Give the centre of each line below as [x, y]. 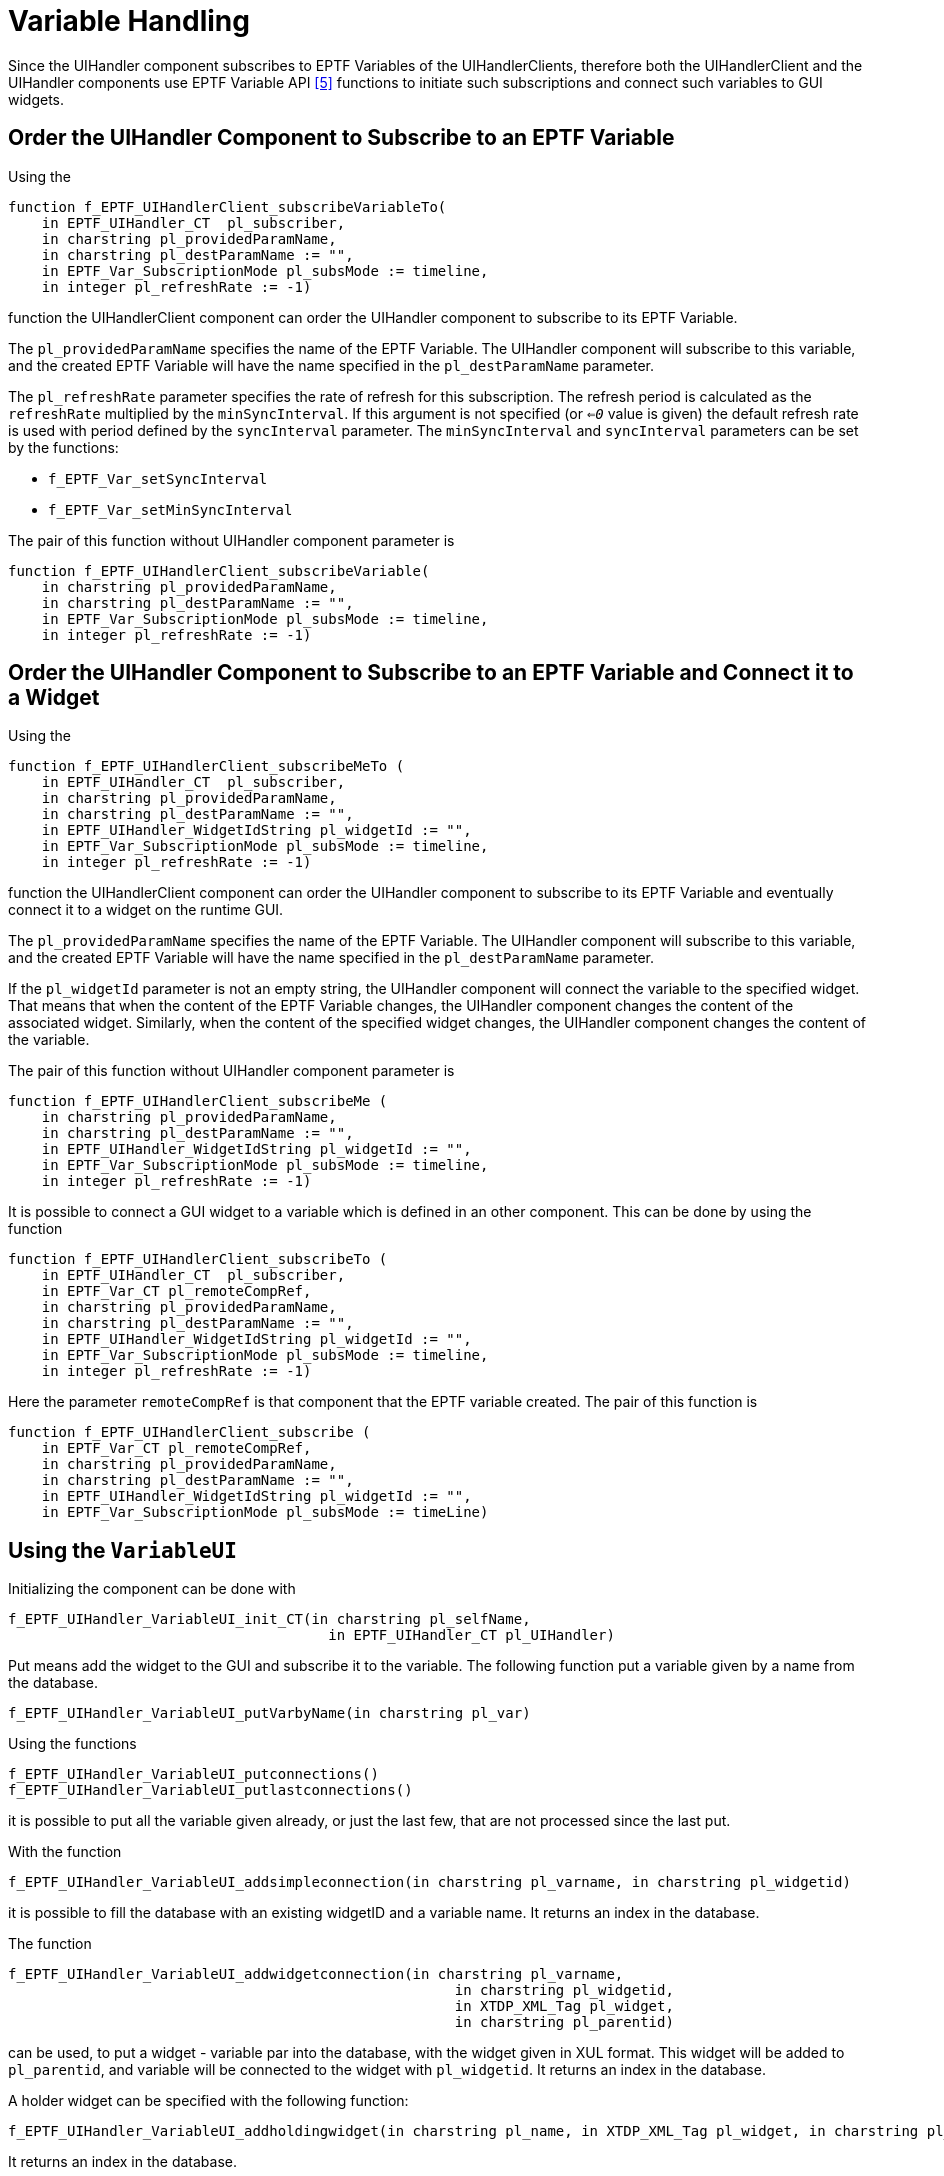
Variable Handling [129, 21]
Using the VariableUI [122, 1550]
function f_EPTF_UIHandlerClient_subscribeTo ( [198, 1259]
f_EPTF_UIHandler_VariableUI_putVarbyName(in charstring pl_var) [269, 1713]
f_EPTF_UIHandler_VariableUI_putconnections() [193, 1774]
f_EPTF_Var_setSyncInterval [158, 478]
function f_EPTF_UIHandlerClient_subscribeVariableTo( [227, 206]
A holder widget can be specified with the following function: [208, 2101]
